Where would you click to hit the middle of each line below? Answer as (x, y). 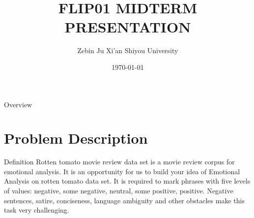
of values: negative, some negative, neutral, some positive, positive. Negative (119, 190)
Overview (18, 104)
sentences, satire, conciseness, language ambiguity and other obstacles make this (124, 200)
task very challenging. (37, 210)
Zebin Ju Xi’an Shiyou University (128, 50)
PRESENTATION (128, 27)
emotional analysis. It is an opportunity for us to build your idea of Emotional (122, 171)
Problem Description (76, 138)
